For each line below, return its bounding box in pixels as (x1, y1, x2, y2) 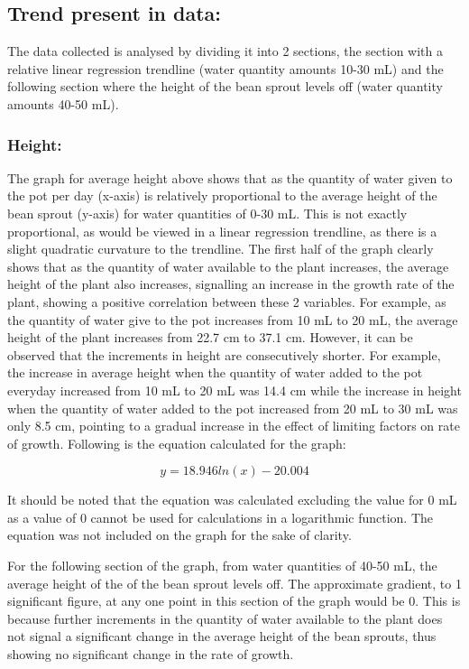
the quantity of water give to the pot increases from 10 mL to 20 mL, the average (7, 310, 458, 329)
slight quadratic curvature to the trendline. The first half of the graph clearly (7, 239, 434, 258)
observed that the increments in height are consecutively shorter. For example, (7, 345, 441, 364)
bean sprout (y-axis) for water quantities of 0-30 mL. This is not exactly (7, 203, 408, 222)
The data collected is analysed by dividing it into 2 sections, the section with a (7, 42, 443, 60)
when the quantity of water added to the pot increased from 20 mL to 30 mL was (7, 398, 458, 417)
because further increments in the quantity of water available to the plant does (7, 609, 443, 627)
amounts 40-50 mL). (7, 94, 119, 113)
